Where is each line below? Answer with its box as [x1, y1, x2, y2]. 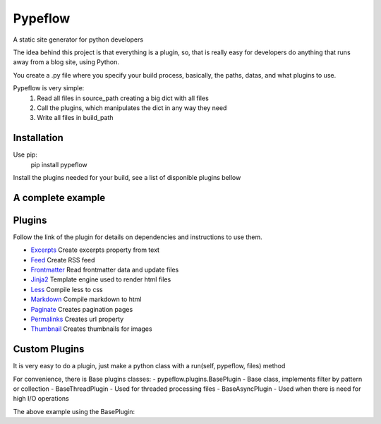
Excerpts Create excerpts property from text [30, 246, 160, 254]
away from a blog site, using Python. [13, 58, 120, 66]
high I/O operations [13, 394, 70, 403]
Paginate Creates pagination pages [30, 305, 133, 313]
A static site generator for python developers [13, 35, 144, 44]
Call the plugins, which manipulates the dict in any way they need [37, 103, 227, 112]
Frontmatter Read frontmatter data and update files [30, 265, 179, 274]
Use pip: [13, 150, 38, 159]
